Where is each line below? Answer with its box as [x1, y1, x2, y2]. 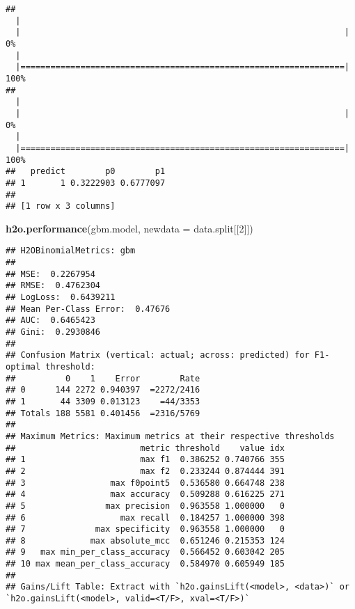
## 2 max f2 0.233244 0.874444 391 [6, 466, 285, 476]
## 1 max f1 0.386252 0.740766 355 [6, 454, 285, 465]
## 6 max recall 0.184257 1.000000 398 [6, 512, 285, 523]
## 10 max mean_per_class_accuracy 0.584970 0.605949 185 [6, 559, 285, 569]
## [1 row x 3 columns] [6, 201, 116, 212]
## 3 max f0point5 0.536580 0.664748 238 [6, 477, 285, 488]
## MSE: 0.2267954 [6, 269, 95, 279]
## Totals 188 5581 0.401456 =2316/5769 [6, 408, 200, 418]
